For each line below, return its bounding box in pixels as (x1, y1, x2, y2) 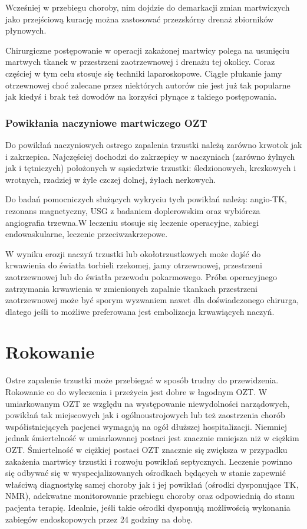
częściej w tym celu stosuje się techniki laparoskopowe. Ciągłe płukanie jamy (5, 67, 282, 79)
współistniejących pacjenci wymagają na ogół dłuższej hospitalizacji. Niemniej (5, 420, 287, 432)
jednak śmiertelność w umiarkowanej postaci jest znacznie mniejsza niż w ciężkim (5, 432, 299, 444)
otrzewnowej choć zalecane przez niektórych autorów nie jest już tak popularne (5, 78, 291, 91)
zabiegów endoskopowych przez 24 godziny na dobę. (5, 512, 193, 525)
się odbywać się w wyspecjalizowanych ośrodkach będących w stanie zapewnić (5, 466, 286, 479)
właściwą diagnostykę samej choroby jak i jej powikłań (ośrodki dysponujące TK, (5, 478, 299, 490)
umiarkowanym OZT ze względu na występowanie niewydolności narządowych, (5, 397, 290, 409)
